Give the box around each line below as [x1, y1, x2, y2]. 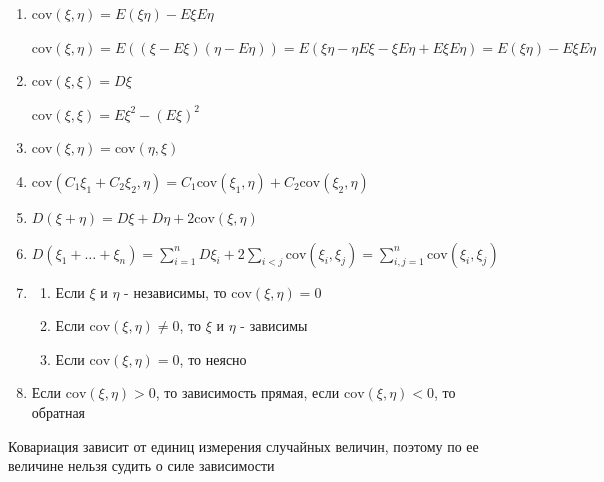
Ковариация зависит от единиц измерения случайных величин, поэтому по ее [8, 435, 479, 456]
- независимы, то [124, 281, 227, 302]
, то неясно [179, 348, 247, 369]
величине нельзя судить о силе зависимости [8, 455, 275, 476]
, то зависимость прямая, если [155, 382, 340, 403]
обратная [31, 401, 86, 422]
